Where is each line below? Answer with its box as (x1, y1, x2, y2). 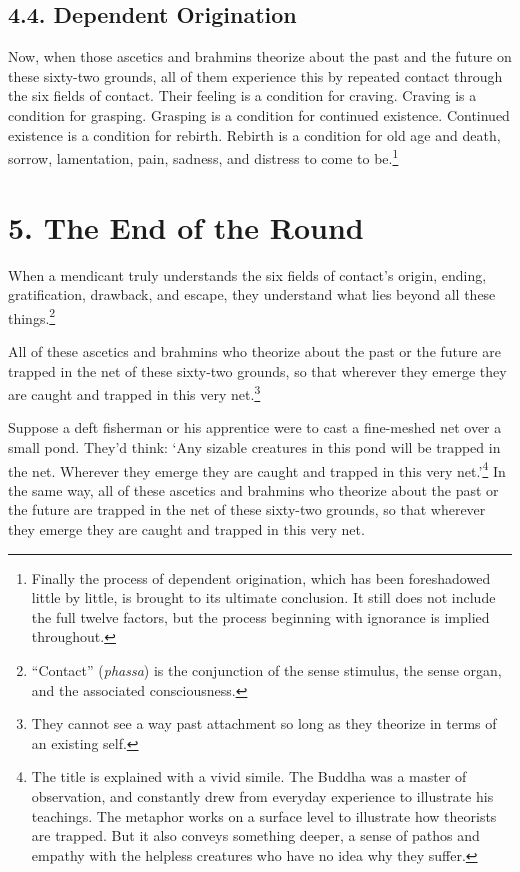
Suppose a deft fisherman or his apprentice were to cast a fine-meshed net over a (8, 417, 502, 438)
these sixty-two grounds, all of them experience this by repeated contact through (8, 65, 503, 86)
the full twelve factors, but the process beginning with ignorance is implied (31, 606, 490, 627)
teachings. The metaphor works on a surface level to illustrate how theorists (31, 805, 497, 826)
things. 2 (8, 304, 56, 328)
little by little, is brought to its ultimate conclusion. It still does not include (31, 587, 496, 608)
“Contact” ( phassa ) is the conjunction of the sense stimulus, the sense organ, (31, 660, 502, 681)
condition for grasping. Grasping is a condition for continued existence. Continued (8, 104, 510, 125)
